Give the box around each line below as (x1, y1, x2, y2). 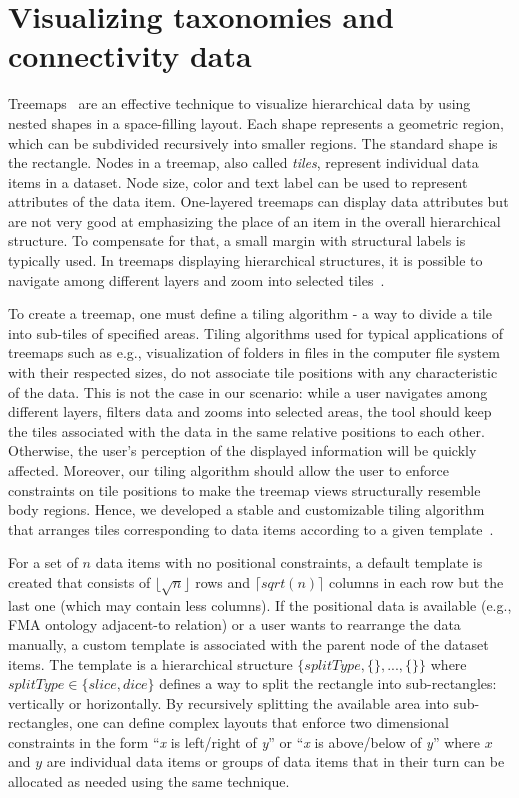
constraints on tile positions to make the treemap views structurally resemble (8, 479, 481, 500)
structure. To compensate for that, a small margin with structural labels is (8, 230, 466, 251)
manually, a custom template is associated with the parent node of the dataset (8, 633, 489, 654)
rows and (195, 571, 251, 592)
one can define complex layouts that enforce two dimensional (77, 712, 449, 733)
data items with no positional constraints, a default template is (95, 552, 483, 573)
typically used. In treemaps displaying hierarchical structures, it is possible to (8, 250, 483, 271)
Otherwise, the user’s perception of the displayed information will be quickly (8, 440, 477, 461)
